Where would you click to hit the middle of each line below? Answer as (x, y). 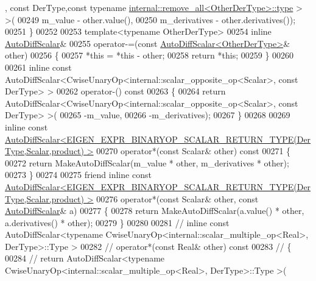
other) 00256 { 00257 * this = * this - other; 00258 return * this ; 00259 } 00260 (149, 55)
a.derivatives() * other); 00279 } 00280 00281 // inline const (117, 222)
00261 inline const (38, 67)
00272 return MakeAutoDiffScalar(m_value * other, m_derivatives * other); (147, 162)
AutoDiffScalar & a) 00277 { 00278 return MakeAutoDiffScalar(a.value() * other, (155, 211)
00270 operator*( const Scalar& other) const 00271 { (194, 151)
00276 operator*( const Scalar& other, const (177, 198)
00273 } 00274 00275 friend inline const (78, 175)
